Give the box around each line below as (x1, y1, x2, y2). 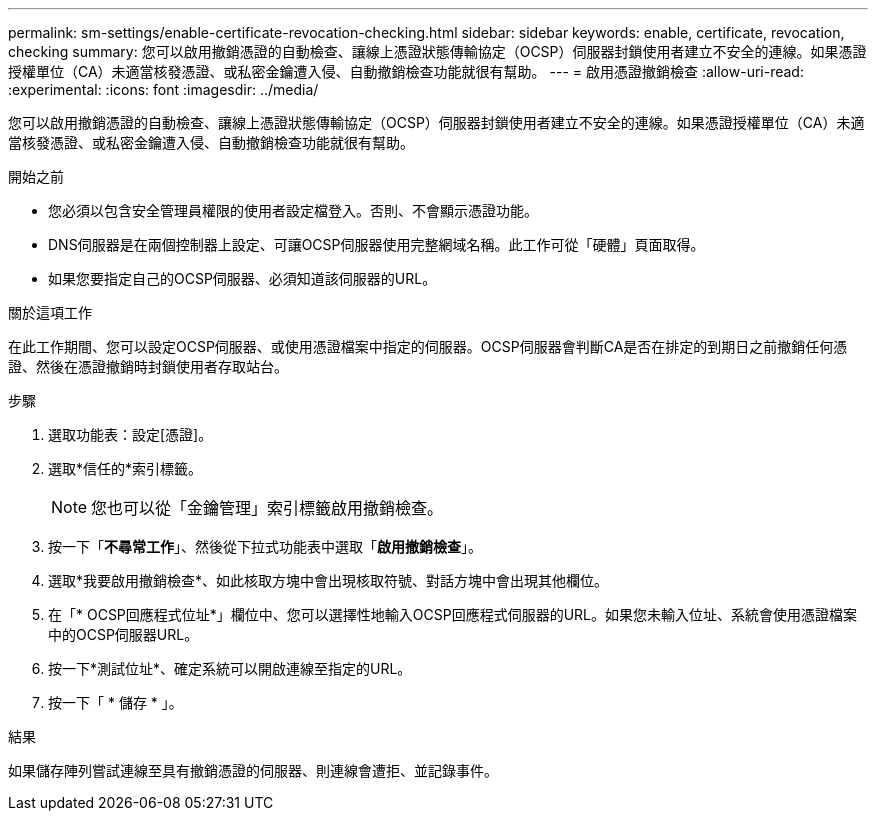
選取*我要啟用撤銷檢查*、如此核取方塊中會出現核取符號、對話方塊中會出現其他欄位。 (48, 572, 609, 589)
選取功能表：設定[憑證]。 (48, 426, 213, 443)
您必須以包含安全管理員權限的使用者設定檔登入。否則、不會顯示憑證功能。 (48, 202, 538, 219)
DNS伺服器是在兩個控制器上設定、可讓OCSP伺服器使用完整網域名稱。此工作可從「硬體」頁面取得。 (48, 236, 705, 253)
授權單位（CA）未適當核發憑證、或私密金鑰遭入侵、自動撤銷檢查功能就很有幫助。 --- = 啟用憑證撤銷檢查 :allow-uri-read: (8, 63, 804, 80)
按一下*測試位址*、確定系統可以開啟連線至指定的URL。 (48, 660, 412, 677)
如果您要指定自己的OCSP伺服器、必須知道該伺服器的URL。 (48, 270, 437, 287)
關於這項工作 (8, 304, 92, 321)
